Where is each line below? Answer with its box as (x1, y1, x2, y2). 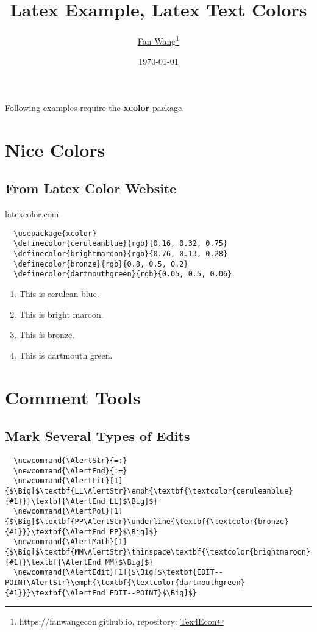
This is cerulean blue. (19, 287, 99, 300)
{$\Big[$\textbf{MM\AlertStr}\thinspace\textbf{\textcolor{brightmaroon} (5, 547, 311, 556)
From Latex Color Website (5, 179, 177, 198)
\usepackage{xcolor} (13, 229, 97, 238)
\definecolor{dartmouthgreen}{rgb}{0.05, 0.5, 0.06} (13, 270, 232, 279)
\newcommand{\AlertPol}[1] (13, 507, 123, 516)
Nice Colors (5, 137, 105, 162)
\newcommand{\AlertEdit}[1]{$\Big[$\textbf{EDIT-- (13, 568, 223, 577)
